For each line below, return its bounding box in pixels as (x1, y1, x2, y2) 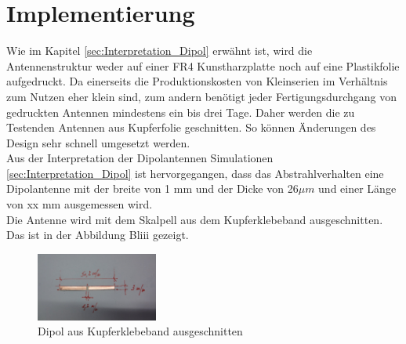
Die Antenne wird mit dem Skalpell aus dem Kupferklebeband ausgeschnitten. (6, 211, 383, 227)
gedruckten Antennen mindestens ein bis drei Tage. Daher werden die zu (6, 103, 355, 120)
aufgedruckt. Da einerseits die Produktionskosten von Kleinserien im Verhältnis (6, 73, 388, 89)
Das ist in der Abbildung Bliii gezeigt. (6, 226, 189, 243)
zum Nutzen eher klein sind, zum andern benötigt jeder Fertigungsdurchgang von (6, 88, 397, 104)
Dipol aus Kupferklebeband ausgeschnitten (38, 323, 243, 339)
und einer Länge (318, 180, 397, 197)
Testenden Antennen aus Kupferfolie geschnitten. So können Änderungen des (6, 119, 376, 136)
